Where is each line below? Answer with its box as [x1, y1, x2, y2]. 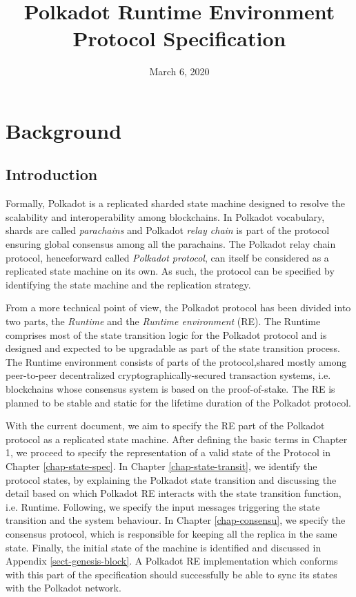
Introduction [6, 164, 98, 185]
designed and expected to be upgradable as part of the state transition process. [6, 341, 340, 355]
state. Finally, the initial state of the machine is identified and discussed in [6, 540, 322, 554]
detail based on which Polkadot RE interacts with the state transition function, [6, 486, 342, 500]
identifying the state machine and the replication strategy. [6, 277, 251, 291]
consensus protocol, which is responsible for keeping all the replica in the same [6, 526, 337, 540]
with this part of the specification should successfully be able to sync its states [6, 567, 337, 581]
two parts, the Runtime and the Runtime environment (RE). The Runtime [6, 314, 321, 329]
